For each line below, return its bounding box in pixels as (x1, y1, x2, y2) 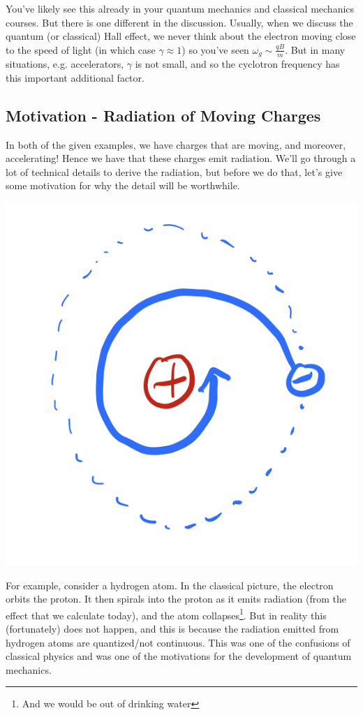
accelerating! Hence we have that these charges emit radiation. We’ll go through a (6, 151, 356, 165)
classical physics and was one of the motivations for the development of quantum (6, 649, 352, 663)
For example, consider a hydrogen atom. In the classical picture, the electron (6, 577, 334, 592)
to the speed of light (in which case (6, 42, 156, 57)
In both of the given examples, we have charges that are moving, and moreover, (6, 137, 346, 152)
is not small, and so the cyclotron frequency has (135, 57, 340, 71)
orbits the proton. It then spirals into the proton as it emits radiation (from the (6, 591, 346, 606)
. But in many (285, 42, 346, 57)
